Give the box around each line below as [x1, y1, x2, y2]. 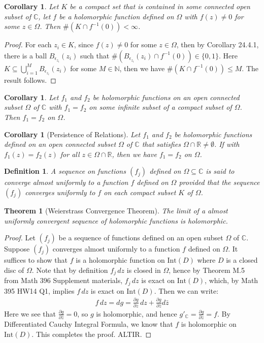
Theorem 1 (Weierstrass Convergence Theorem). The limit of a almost [4, 205, 228, 215]
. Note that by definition [31, 264, 108, 275]
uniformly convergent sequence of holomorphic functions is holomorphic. [4, 215, 228, 226]
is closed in [126, 264, 161, 275]
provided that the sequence [179, 177, 260, 188]
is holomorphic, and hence [96, 308, 177, 319]
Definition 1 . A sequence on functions [4, 166, 126, 176]
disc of [4, 264, 24, 275]
